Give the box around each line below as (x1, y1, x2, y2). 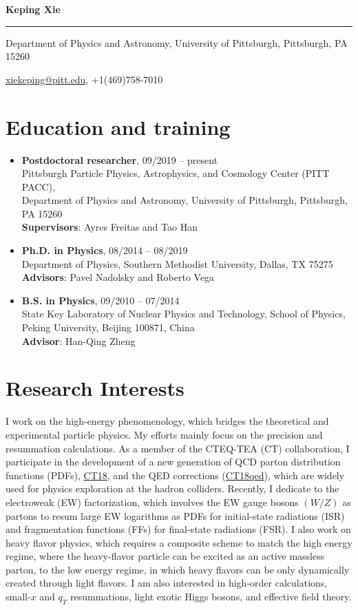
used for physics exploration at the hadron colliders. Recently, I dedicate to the (6, 481, 339, 496)
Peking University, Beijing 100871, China (21, 320, 195, 335)
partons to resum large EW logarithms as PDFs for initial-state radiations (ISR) (6, 508, 345, 523)
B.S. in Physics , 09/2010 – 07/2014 (21, 293, 180, 307)
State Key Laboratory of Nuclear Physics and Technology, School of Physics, (21, 306, 346, 321)
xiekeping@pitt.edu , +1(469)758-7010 (6, 72, 163, 86)
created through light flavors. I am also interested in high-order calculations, (6, 576, 328, 590)
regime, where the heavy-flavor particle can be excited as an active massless (6, 549, 325, 563)
